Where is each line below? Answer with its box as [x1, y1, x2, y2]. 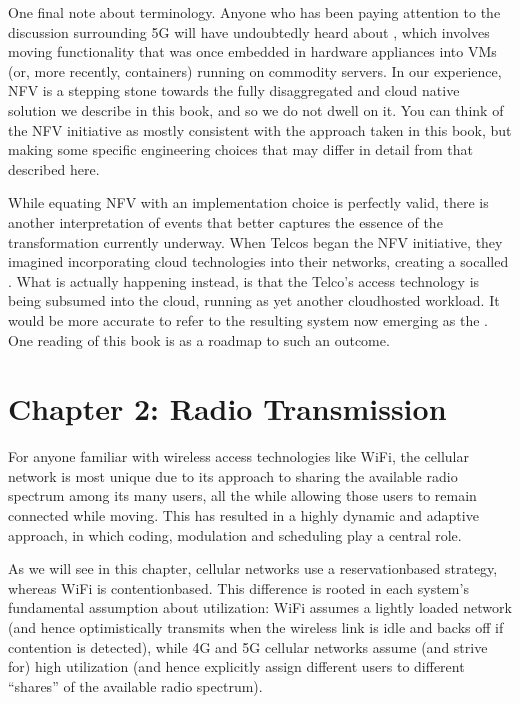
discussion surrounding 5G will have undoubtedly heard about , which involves [8, 21, 490, 42]
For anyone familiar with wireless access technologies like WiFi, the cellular [8, 446, 469, 467]
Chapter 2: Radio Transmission [8, 388, 447, 429]
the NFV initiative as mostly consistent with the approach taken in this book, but [8, 119, 512, 140]
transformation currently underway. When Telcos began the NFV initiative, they [8, 231, 503, 252]
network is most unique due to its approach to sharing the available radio [8, 465, 458, 486]
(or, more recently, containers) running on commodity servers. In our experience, [8, 60, 502, 81]
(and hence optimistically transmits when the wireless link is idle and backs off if [8, 616, 504, 637]
